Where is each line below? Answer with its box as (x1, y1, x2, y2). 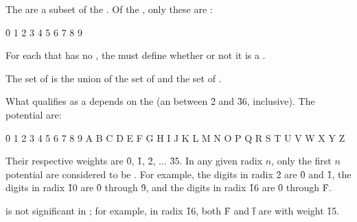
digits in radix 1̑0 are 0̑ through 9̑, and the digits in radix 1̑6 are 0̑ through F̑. (5, 180, 332, 195)
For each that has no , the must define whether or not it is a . (5, 48, 266, 62)
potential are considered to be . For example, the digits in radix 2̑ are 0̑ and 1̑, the (5, 166, 352, 181)
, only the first (271, 153, 332, 168)
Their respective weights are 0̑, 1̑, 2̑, (5, 153, 156, 168)
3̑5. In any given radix (170, 153, 263, 168)
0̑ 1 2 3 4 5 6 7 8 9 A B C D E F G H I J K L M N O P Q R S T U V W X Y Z (5, 130, 345, 145)
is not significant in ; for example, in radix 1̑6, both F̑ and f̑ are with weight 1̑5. (5, 203, 340, 217)
